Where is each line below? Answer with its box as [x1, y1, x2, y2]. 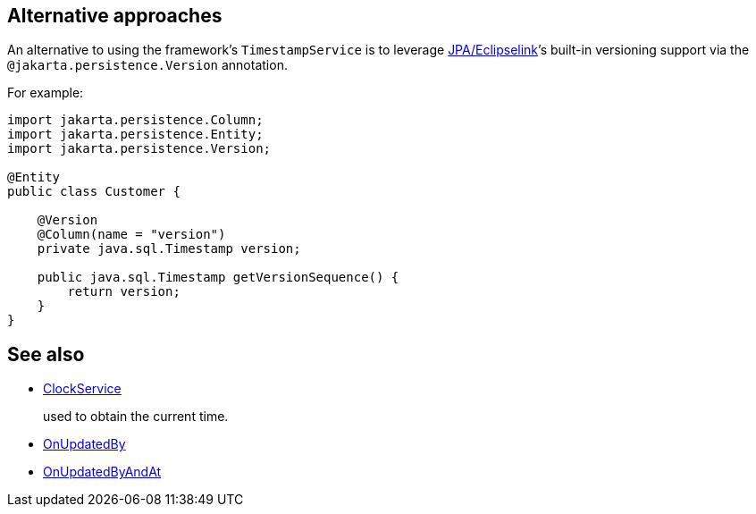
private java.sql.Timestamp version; [37, 241, 301, 257]
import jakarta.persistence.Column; [7, 113, 264, 128]
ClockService [43, 381, 122, 397]
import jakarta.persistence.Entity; [7, 127, 264, 142]
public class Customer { [7, 184, 181, 199]
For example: [7, 85, 84, 101]
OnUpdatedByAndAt [43, 464, 162, 480]
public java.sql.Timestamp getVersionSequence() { [37, 270, 399, 285]
